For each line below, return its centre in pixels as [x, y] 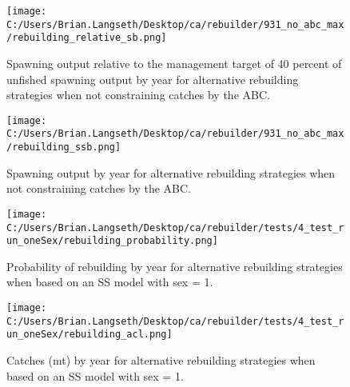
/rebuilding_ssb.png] [64, 148]
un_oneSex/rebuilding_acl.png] [89, 335]
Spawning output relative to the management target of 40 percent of [174, 63]
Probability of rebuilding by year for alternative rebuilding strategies [175, 266]
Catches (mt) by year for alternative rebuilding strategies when [161, 360]
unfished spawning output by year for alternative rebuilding [153, 79]
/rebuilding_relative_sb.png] [87, 38]
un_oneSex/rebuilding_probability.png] [112, 241]
